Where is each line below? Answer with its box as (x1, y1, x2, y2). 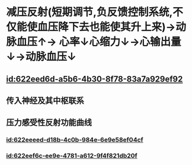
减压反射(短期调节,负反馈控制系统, (6, 5, 173, 19)
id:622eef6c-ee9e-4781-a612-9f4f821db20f (6, 152, 137, 160)
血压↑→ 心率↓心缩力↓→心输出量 (17, 35, 182, 49)
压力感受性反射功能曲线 (6, 118, 92, 128)
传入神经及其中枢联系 (6, 96, 84, 106)
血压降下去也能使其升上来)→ (37, 20, 176, 34)
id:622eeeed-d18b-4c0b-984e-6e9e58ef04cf (6, 136, 143, 144)
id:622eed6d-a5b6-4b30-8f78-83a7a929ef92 (6, 74, 183, 84)
